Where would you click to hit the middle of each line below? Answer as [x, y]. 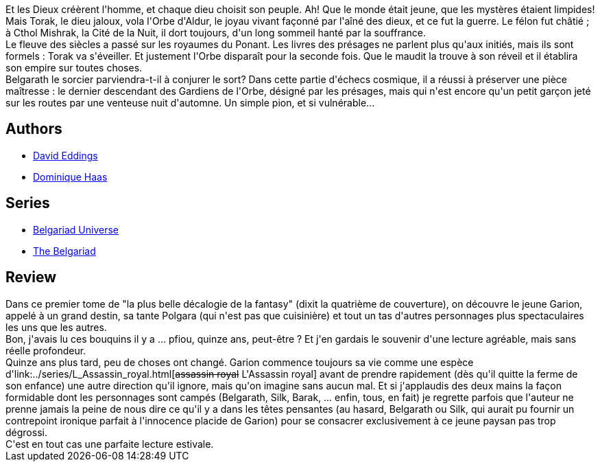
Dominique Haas [70, 176]
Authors [34, 129]
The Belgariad [64, 251]
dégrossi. [26, 432]
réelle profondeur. [46, 350]
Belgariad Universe [76, 229]
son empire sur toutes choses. [74, 68]
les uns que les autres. [56, 327]
